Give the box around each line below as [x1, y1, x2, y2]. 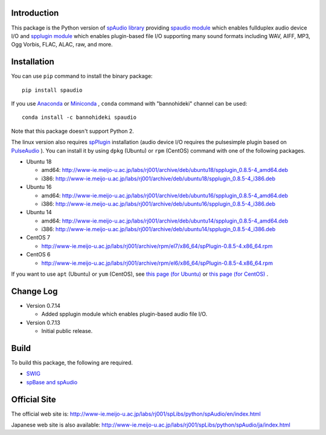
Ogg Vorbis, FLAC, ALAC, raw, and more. [11, 41, 113, 48]
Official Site [11, 394, 57, 404]
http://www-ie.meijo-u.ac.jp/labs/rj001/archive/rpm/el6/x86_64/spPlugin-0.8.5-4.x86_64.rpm [41, 259, 273, 267]
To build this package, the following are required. [11, 359, 133, 366]
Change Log [11, 286, 58, 296]
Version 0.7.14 [26, 302, 60, 309]
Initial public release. [41, 328, 93, 335]
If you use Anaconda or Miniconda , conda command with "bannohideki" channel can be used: [11, 100, 248, 107]
